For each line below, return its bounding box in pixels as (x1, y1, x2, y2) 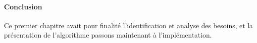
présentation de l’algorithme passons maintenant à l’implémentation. (4, 30, 212, 40)
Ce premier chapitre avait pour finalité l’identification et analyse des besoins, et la (4, 20, 253, 30)
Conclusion (4, 1, 43, 11)
